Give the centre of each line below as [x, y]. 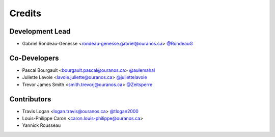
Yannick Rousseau [42, 125]
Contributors [30, 99]
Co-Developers [34, 58]
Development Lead [40, 31]
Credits [25, 13]
